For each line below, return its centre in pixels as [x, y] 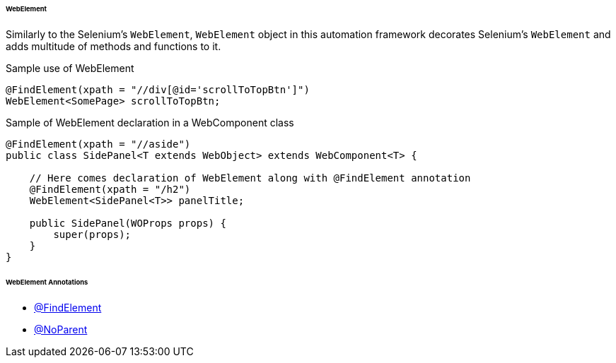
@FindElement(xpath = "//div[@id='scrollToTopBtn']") [158, 89]
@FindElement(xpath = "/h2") [110, 189]
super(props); [92, 234]
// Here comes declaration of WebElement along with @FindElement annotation [250, 178]
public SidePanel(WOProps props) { [128, 223]
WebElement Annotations [47, 282]
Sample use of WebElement [70, 68]
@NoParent [61, 329]
